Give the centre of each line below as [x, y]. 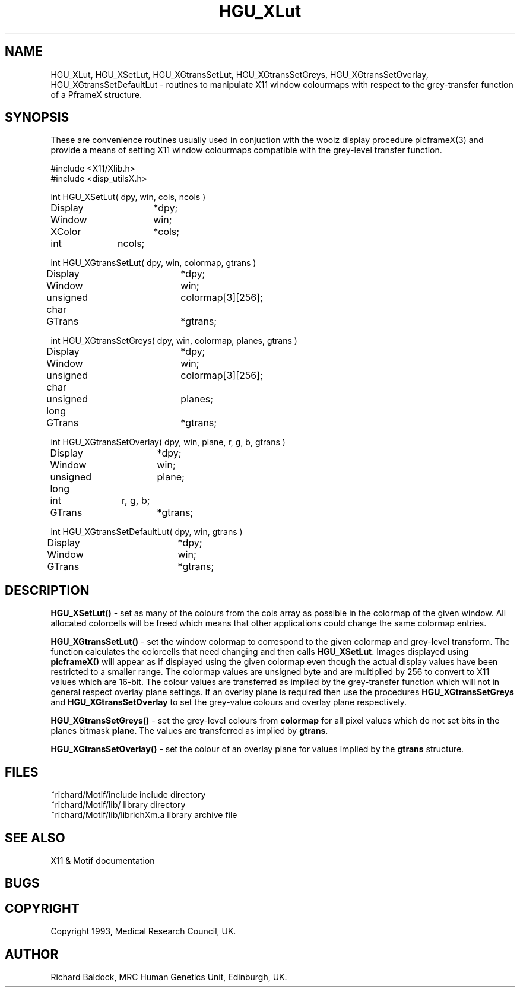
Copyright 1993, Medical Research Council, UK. [143, 931]
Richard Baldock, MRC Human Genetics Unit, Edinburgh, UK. [169, 977]
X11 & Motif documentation [103, 860]
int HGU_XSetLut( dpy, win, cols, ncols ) [128, 197]
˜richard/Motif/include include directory [128, 795]
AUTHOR [32, 954]
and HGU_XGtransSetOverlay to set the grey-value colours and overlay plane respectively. [229, 702]
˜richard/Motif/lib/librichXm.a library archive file [144, 815]
